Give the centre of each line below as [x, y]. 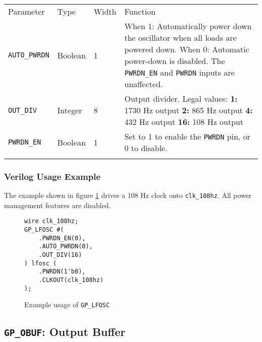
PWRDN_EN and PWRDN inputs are [180, 72]
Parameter [26, 11]
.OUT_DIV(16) [60, 255]
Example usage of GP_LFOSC [67, 304]
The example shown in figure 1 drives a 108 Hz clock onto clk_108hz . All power [128, 195]
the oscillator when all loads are [181, 38]
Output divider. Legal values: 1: [181, 98]
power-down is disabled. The [175, 61]
